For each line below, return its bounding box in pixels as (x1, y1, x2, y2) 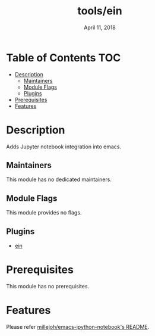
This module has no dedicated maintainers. (6, 176, 112, 183)
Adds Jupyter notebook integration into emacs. (6, 143, 122, 150)
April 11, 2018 (84, 24, 116, 31)
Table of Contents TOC (6, 51, 121, 64)
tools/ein (77, 4, 123, 18)
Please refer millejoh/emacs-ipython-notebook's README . (6, 323, 150, 330)
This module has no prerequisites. (6, 283, 90, 290)
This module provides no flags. (6, 209, 82, 216)
